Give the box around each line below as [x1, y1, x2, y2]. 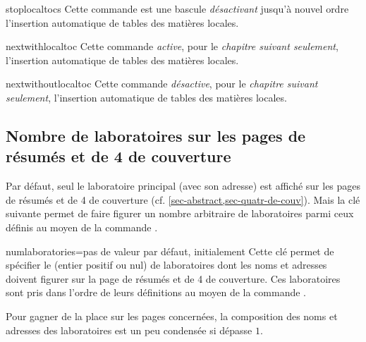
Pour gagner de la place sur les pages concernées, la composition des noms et [6, 308, 338, 323]
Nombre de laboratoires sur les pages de [6, 124, 306, 146]
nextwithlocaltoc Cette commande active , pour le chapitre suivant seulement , [6, 39, 338, 54]
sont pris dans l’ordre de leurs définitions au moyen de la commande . [6, 285, 306, 300]
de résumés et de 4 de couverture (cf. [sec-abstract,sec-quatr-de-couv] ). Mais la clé [6, 192, 360, 207]
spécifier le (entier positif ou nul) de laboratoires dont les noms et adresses [6, 257, 327, 272]
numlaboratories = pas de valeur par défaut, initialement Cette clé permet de [6, 243, 334, 258]
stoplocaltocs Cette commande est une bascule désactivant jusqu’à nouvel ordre [6, 1, 349, 16]
